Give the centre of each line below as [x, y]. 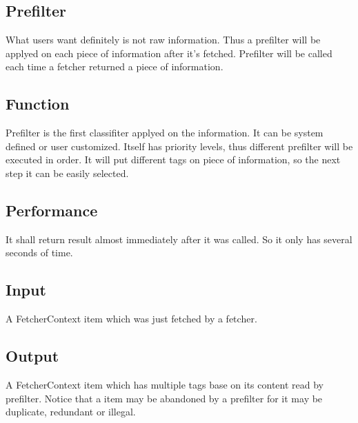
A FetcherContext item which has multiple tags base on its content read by [165, 384]
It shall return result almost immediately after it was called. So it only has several [179, 239]
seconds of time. [39, 252]
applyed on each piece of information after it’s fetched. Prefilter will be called [169, 53]
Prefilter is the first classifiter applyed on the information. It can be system [165, 133]
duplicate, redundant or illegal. [71, 412]
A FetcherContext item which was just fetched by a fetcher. [131, 319]
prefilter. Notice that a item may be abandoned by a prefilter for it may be [164, 398]
